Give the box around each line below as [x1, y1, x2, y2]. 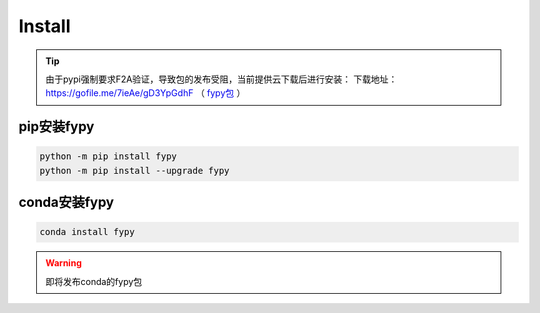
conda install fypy [39, 226, 135, 238]
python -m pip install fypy [39, 151, 177, 162]
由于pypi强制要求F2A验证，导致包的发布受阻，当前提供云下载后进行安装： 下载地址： [45, 73, 398, 85]
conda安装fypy [18, 194, 115, 211]
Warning [45, 257, 82, 269]
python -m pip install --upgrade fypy [39, 165, 230, 176]
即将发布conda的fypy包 [45, 275, 143, 287]
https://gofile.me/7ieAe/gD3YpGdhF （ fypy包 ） [45, 87, 246, 99]
